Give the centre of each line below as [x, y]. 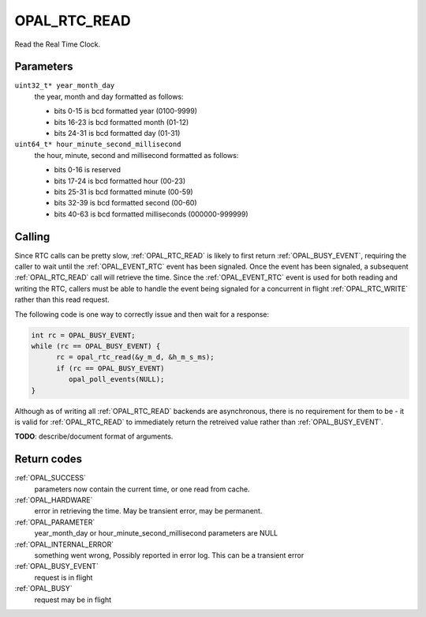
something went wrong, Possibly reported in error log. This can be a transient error [169, 555]
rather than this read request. [62, 299]
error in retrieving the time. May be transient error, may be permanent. [148, 511]
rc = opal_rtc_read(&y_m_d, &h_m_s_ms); [135, 357]
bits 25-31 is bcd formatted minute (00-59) [123, 192]
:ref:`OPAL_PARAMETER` [55, 522]
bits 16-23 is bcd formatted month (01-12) [121, 122]
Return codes [49, 459]
